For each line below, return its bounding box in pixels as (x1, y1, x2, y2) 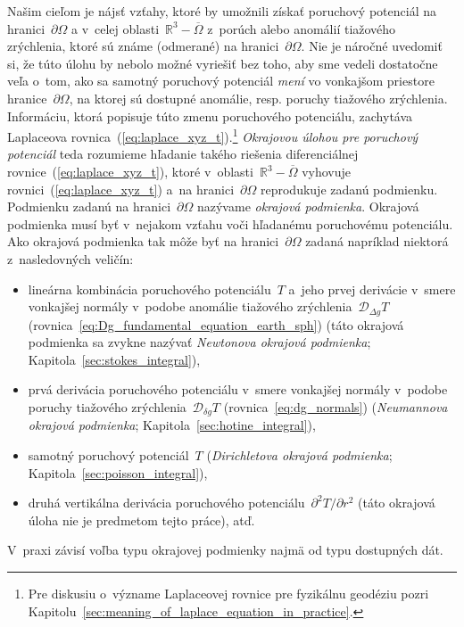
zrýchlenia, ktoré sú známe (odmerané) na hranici (7, 37, 279, 55)
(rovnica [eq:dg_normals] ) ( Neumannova (223, 397, 448, 416)
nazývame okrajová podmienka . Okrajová (196, 197, 419, 216)
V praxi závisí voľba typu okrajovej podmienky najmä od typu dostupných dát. (7, 540, 443, 559)
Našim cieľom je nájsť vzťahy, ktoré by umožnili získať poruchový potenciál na (7, 2, 436, 20)
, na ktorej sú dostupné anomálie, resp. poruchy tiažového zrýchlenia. (69, 88, 448, 107)
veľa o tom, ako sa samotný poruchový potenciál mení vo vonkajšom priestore (7, 71, 435, 90)
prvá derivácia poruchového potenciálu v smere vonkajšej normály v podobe (28, 380, 448, 399)
